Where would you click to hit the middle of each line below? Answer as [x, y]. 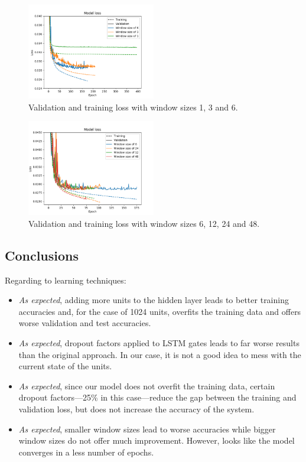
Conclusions [42, 255]
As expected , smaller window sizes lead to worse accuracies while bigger [147, 429]
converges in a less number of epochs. [86, 452]
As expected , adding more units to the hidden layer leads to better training [154, 300]
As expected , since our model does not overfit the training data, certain [147, 385]
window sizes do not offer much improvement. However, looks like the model [157, 440]
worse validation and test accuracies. [85, 323]
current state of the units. [65, 366]
